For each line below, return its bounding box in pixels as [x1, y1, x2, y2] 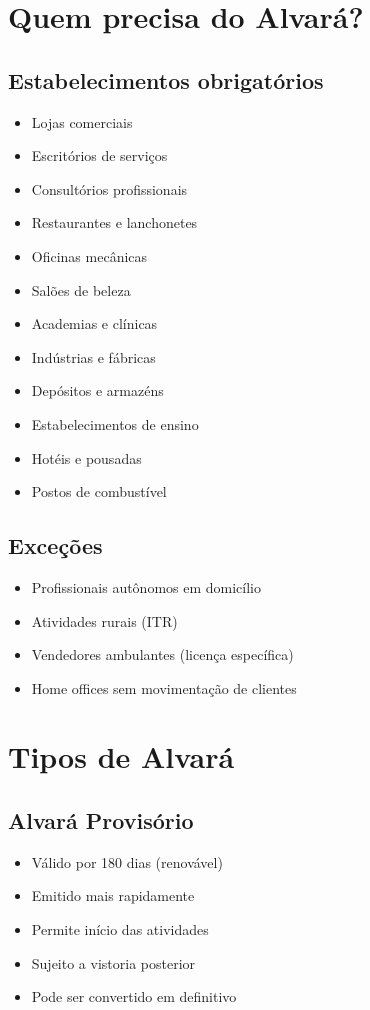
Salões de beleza [31, 279, 131, 300]
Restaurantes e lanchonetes [31, 212, 198, 233]
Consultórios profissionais [31, 178, 188, 199]
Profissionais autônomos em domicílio [31, 576, 262, 597]
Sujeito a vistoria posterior [31, 952, 196, 973]
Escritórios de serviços [31, 145, 168, 166]
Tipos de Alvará [8, 736, 235, 777]
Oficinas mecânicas [31, 245, 148, 266]
